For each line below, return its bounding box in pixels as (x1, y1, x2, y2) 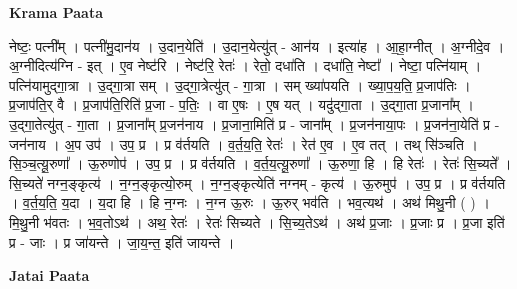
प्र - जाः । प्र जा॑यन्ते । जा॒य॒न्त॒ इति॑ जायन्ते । (9, 231, 235, 252)
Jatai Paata (9, 265, 90, 286)
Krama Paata (9, 2, 103, 22)
